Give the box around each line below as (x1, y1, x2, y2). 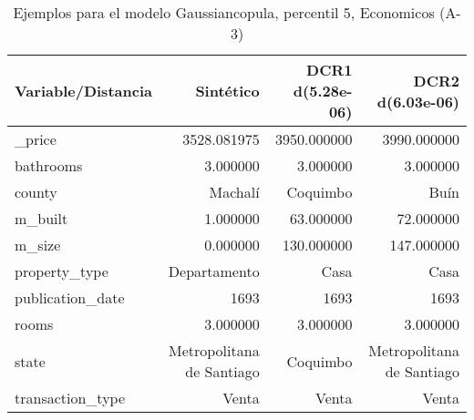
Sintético (195, 80, 260, 101)
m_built (15, 208, 68, 229)
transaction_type (15, 387, 126, 408)
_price (15, 128, 57, 149)
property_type (15, 261, 108, 282)
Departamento (168, 261, 260, 282)
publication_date (15, 287, 125, 308)
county (15, 181, 57, 202)
